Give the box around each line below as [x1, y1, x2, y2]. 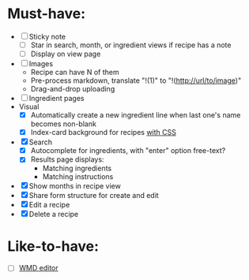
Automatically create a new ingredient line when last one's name [30, 110, 241, 120]
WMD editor [18, 263, 58, 273]
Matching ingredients [42, 163, 112, 174]
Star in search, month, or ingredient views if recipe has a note [30, 40, 232, 50]
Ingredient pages [28, 94, 85, 103]
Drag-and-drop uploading [30, 84, 115, 94]
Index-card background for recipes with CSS [30, 128, 177, 137]
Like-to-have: [7, 237, 100, 255]
